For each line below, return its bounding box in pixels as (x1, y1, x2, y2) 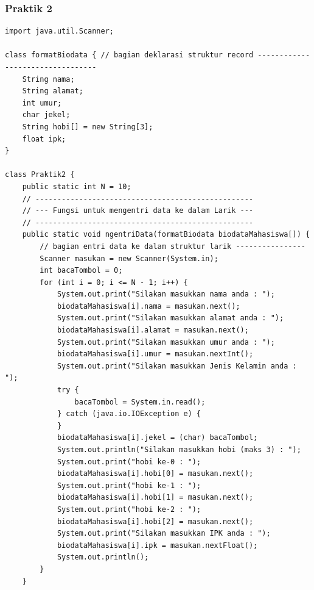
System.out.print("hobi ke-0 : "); (57, 457, 201, 466)
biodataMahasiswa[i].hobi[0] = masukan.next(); (57, 469, 254, 478)
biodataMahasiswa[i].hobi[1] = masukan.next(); (57, 493, 254, 502)
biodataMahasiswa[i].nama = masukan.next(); (57, 301, 240, 311)
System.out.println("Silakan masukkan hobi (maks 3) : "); (57, 445, 301, 454)
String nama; (22, 74, 75, 84)
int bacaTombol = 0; (40, 266, 123, 275)
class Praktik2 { (5, 170, 75, 179)
